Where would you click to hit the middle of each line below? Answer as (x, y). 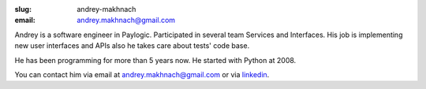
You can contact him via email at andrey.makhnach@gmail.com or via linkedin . (142, 74)
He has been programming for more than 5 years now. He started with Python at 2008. (155, 60)
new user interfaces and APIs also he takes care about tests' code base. (132, 46)
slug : (23, 9)
